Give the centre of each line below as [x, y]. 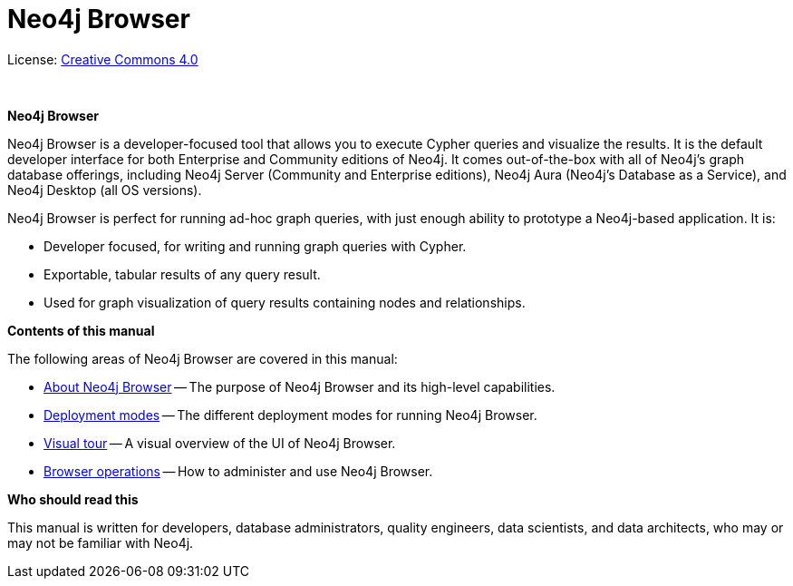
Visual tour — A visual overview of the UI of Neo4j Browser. [220, 443]
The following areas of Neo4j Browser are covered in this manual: [203, 358]
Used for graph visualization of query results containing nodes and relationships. [285, 302]
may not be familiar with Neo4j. [101, 542]
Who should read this [73, 499]
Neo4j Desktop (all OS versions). [105, 190]
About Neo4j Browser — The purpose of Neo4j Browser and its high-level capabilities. [300, 386]
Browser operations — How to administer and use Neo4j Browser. [238, 471]
